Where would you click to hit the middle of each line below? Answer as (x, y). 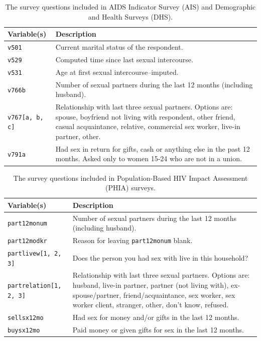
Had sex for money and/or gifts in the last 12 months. (156, 317)
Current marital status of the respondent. (119, 47)
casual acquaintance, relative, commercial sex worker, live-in (148, 126)
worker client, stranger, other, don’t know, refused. (151, 305)
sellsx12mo (26, 318)
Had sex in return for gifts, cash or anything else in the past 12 (153, 148)
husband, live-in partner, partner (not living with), (151, 285)
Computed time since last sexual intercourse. (124, 59)
